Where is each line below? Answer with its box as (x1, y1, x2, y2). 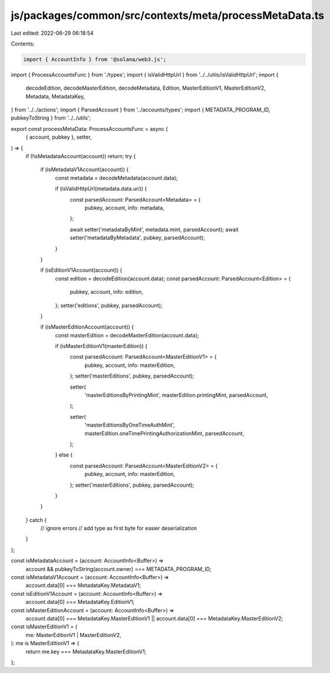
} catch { (25, 516, 47, 523)
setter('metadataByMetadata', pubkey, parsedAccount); (70, 234, 205, 241)
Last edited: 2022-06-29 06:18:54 (11, 29, 94, 37)
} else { (55, 451, 73, 458)
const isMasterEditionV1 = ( (11, 623, 78, 631)
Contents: (11, 40, 35, 47)
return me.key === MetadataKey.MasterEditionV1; (25, 648, 147, 655)
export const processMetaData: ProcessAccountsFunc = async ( (11, 125, 168, 132)
